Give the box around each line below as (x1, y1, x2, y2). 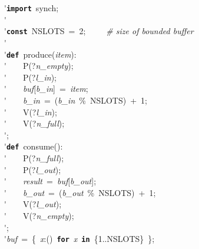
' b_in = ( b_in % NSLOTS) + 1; (4, 94, 147, 106)
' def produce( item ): (4, 48, 77, 60)
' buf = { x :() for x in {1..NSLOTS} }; (4, 233, 155, 245)
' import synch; (4, 2, 59, 14)
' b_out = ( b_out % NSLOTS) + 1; (4, 186, 156, 198)
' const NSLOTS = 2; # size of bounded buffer (4, 25, 194, 37)
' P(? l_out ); (4, 163, 61, 175)
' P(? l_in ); (4, 71, 57, 83)
